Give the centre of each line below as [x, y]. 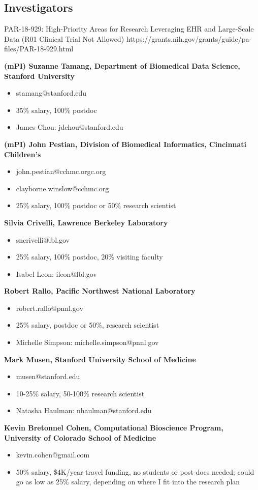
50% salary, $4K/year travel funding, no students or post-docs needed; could [135, 471]
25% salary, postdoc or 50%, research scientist [88, 325]
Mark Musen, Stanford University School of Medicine [100, 359]
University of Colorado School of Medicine [80, 437]
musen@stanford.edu [48, 376]
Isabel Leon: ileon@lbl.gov [56, 273]
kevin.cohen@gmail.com [53, 455]
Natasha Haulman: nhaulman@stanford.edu [84, 410]
